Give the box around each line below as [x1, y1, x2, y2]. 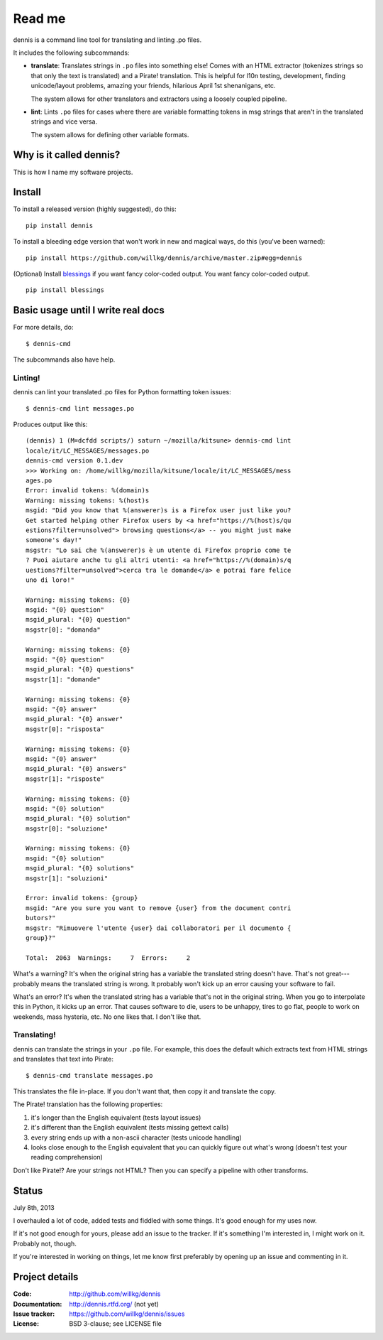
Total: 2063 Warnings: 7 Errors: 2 [26, 953, 191, 962]
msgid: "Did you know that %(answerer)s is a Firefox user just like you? [26, 507, 292, 514]
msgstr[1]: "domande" [26, 675, 101, 683]
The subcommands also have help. [13, 355, 116, 364]
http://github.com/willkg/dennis [69, 1290, 161, 1298]
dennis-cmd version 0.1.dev [26, 457, 123, 465]
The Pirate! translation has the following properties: [13, 1100, 163, 1108]
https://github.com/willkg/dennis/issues [69, 1309, 185, 1318]
